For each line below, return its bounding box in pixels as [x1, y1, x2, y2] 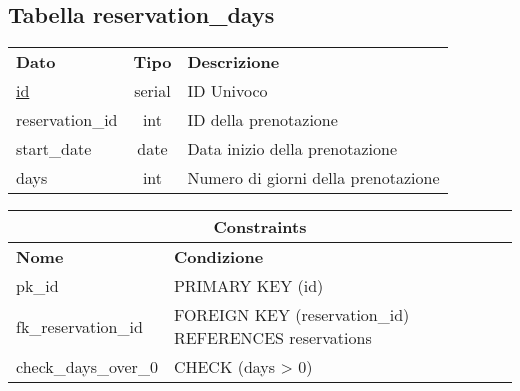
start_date [16, 137, 92, 161]
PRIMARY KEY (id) [173, 274, 324, 298]
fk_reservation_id [16, 314, 143, 338]
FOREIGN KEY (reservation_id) [173, 303, 410, 327]
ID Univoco [187, 79, 268, 103]
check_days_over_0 [16, 355, 158, 379]
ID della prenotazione [187, 108, 338, 132]
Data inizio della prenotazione [187, 137, 397, 161]
